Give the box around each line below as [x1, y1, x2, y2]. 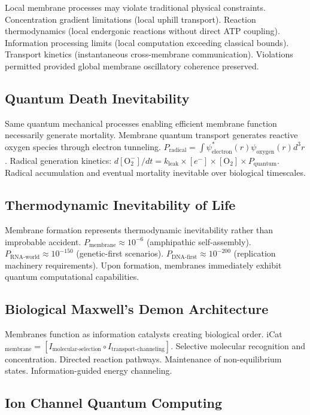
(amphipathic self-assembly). [146, 235, 251, 248]
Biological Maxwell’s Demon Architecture [5, 300, 269, 318]
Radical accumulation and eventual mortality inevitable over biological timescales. [5, 166, 306, 179]
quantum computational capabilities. [5, 270, 139, 283]
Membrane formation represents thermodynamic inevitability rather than [5, 224, 273, 236]
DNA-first [171, 254, 197, 260]
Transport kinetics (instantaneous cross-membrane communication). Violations [5, 48, 293, 60]
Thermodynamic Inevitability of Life [5, 196, 236, 214]
